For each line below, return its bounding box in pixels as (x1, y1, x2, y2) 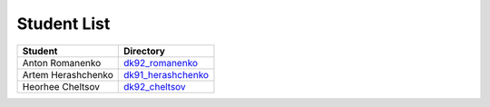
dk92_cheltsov (122, 80, 186, 92)
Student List (16, 14, 111, 34)
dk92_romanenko (122, 56, 199, 69)
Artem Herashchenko (22, 68, 113, 81)
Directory (122, 44, 165, 57)
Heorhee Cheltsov (22, 80, 100, 92)
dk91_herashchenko (122, 68, 209, 81)
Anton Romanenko (22, 56, 102, 69)
